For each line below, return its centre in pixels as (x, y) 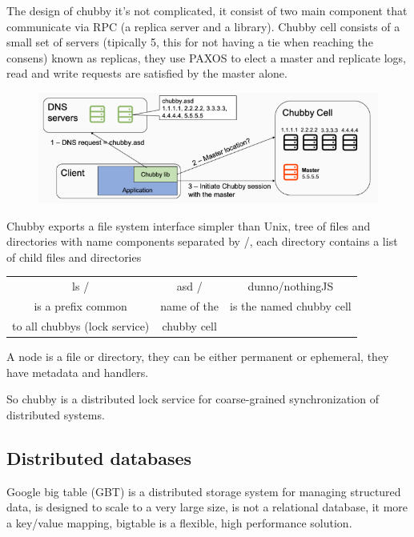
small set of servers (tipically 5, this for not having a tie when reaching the (190, 42)
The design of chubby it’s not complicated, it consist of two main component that (207, 10)
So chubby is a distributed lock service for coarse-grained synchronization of (193, 399)
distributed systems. (56, 414)
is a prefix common (80, 306)
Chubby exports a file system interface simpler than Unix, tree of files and (189, 225)
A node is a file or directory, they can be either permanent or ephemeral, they (198, 356)
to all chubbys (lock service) (81, 325)
